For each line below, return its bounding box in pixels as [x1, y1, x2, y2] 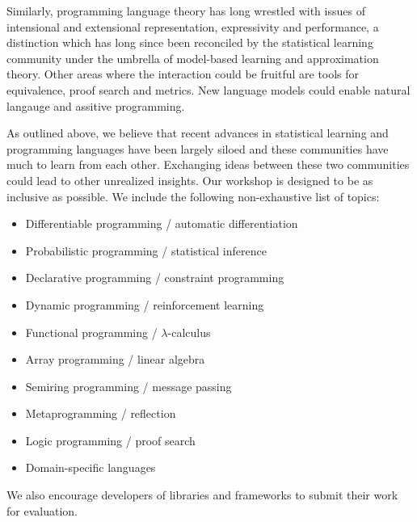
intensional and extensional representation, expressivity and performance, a [6, 18, 379, 35]
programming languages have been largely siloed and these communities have [6, 140, 389, 157]
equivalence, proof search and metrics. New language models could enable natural [6, 81, 411, 98]
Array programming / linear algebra [25, 351, 205, 368]
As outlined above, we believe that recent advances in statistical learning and [6, 124, 389, 141]
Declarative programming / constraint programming [25, 269, 284, 286]
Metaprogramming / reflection [25, 405, 176, 422]
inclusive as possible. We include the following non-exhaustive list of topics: [6, 187, 380, 204]
